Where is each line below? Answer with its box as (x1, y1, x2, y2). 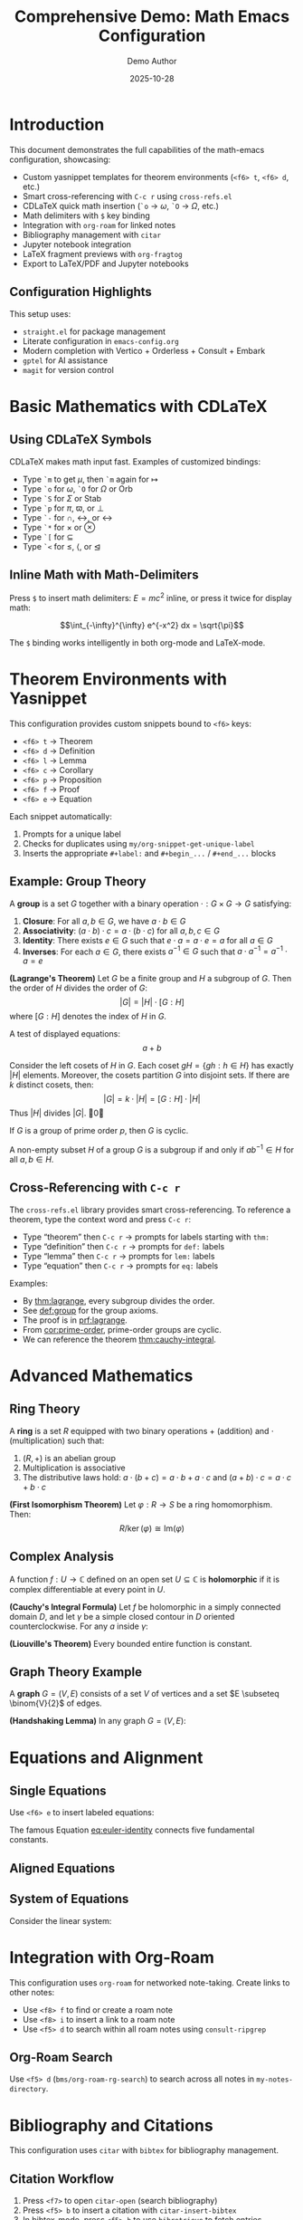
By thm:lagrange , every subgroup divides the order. (22, 1295, 215, 1306)
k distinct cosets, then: (9, 1079, 94, 1090)
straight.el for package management (22, 326, 166, 337)
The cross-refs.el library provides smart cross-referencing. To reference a (9, 1204, 291, 1215)
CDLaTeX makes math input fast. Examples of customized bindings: (9, 455, 261, 467)
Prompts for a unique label (22, 828, 122, 839)
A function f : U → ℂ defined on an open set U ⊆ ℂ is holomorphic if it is (9, 1574, 280, 1584)
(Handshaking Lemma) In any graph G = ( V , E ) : (9, 1716, 187, 1727)
